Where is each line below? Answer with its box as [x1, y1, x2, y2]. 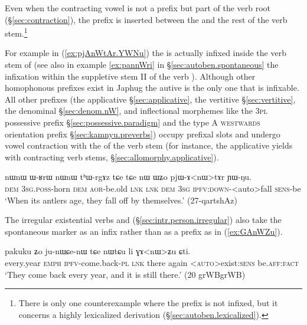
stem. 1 [5, 25, 28, 39]
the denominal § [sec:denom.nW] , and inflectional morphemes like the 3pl [5, 104, 267, 117]
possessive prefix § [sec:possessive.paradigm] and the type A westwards [5, 116, 260, 128]
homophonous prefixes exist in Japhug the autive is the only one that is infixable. [5, 81, 299, 94]
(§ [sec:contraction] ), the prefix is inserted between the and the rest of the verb [5, 13, 288, 25]
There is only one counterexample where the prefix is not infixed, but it [18, 297, 278, 309]
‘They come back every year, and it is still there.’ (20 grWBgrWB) [5, 268, 246, 280]
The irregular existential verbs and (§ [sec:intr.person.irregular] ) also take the [5, 214, 282, 226]
